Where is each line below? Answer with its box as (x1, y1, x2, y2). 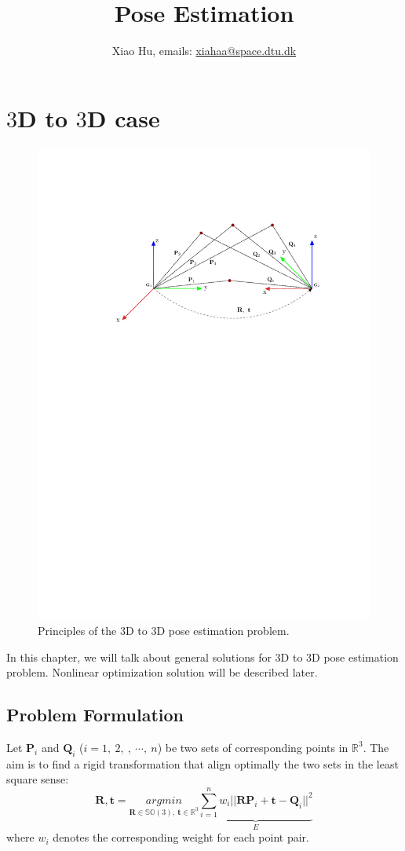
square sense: (6, 771, 69, 787)
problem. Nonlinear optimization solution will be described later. (6, 664, 318, 680)
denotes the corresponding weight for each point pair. (53, 829, 309, 845)
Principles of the (38, 622, 117, 638)
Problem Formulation (6, 702, 184, 727)
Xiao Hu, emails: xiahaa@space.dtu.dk (111, 42, 297, 59)
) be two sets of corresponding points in (157, 739, 348, 755)
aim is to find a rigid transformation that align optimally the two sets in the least (6, 755, 399, 772)
